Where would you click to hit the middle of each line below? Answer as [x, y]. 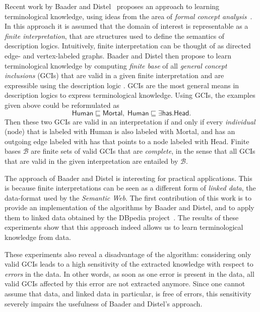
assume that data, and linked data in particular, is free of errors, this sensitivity [128, 294]
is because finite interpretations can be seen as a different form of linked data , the [130, 188]
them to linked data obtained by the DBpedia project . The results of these [122, 217]
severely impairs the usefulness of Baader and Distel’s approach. [104, 303]
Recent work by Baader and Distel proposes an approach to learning [112, 6]
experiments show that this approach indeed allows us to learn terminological [124, 227]
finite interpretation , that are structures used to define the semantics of [115, 36]
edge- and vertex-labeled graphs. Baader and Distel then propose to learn [118, 55]
